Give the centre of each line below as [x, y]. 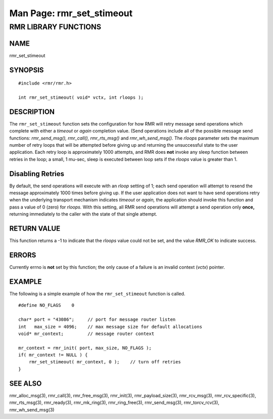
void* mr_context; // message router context [86, 333]
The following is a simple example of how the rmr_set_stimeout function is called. [97, 294]
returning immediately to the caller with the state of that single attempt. [83, 214]
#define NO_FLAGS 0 [47, 305]
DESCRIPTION [32, 112]
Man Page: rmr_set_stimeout [71, 13]
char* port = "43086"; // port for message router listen [97, 320]
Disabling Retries [37, 174]
